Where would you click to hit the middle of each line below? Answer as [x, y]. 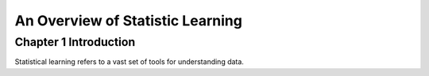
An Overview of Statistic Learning [128, 21]
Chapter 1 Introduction [75, 42]
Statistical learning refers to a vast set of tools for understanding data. [129, 62]
